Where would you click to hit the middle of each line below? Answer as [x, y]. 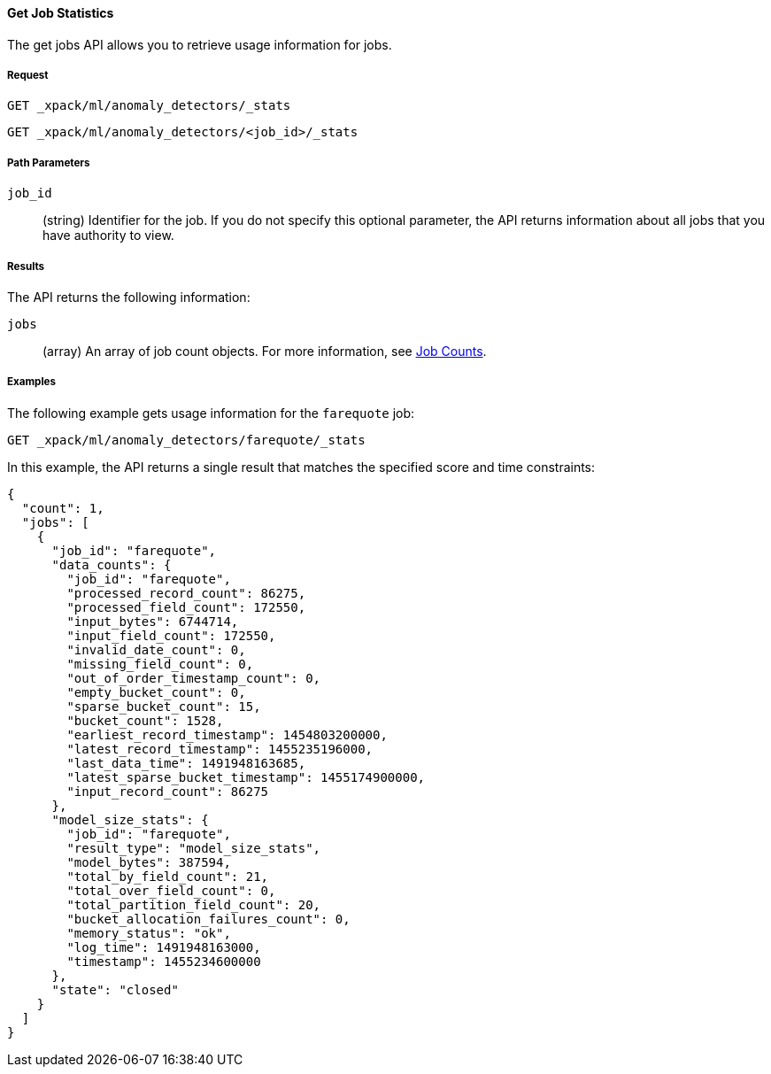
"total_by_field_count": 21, [168, 876]
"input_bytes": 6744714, [153, 621]
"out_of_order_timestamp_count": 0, [194, 678]
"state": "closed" [115, 989]
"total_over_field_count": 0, [171, 890]
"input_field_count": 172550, [171, 635]
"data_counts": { [112, 564]
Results [26, 266]
